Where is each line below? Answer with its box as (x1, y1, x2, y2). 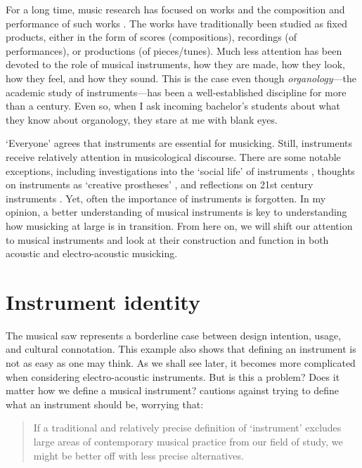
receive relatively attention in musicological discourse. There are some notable (6, 149, 341, 164)
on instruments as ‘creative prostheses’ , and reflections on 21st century (6, 177, 313, 192)
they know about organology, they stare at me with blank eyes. (6, 112, 278, 126)
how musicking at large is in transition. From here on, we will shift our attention (6, 218, 353, 233)
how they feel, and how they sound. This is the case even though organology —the (6, 70, 356, 85)
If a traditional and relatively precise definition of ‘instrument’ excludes (33, 420, 342, 435)
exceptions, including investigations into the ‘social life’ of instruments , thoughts (6, 163, 355, 178)
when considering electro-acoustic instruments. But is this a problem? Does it (6, 369, 340, 384)
